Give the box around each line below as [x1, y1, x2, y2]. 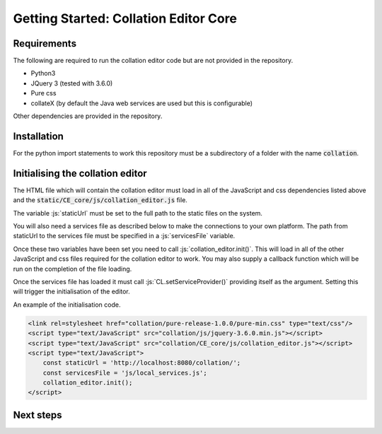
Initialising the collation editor [13, 167, 148, 180]
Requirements [13, 37, 77, 49]
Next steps [13, 409, 62, 421]
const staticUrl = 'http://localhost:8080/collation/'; [42, 359, 241, 367]
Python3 [30, 69, 56, 78]
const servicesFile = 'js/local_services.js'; [42, 368, 208, 377]
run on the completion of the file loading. [13, 264, 132, 273]
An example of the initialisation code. [13, 300, 121, 309]
